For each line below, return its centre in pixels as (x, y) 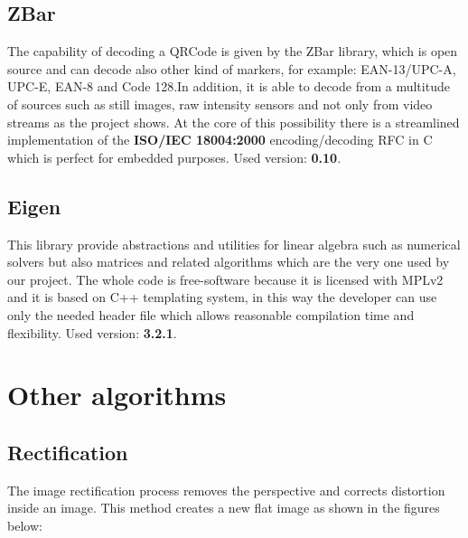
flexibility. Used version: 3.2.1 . (92, 332)
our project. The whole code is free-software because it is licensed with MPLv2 (225, 279)
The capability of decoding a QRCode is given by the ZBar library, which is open (233, 51)
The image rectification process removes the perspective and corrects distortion (226, 490)
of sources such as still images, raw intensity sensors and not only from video (220, 104)
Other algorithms (117, 395)
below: (25, 525)
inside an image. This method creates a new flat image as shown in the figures (224, 508)
